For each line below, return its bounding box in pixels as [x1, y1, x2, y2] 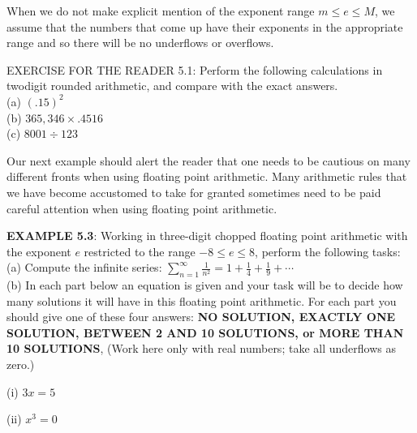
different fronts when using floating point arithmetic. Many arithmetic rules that [6, 168, 407, 185]
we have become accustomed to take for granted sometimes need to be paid [6, 183, 381, 200]
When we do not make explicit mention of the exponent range [6, 2, 315, 19]
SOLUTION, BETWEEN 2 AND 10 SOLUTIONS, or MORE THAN [6, 324, 404, 341]
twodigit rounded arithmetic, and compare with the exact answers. [6, 77, 338, 94]
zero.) [6, 356, 35, 373]
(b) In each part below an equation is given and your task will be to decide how [6, 277, 403, 294]
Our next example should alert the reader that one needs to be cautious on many [6, 152, 411, 169]
